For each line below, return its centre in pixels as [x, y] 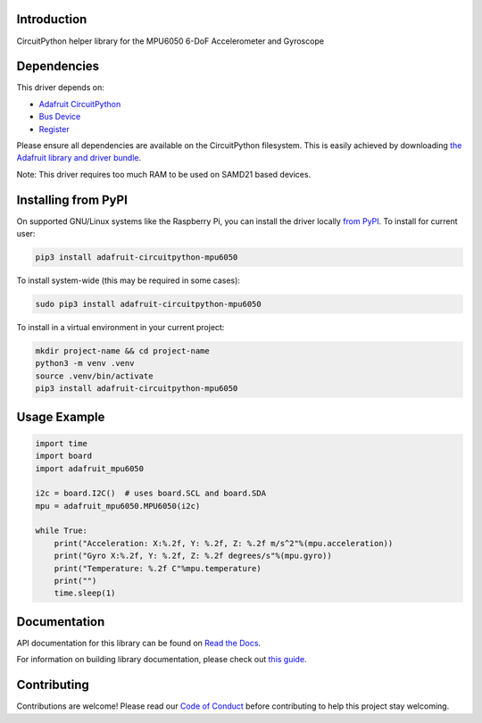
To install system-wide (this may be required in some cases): [129, 280]
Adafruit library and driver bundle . [79, 158]
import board [64, 456]
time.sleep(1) [85, 593]
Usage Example [61, 416]
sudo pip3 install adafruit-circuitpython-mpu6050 [149, 304]
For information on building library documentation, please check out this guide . [162, 660]
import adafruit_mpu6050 [90, 468]
